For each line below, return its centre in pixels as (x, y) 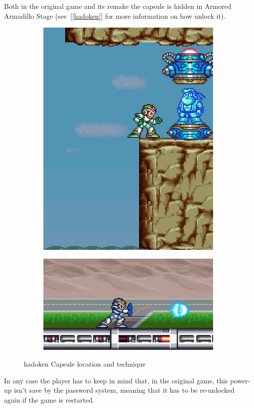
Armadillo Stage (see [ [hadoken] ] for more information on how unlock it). (115, 16)
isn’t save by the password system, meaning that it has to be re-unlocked (124, 390)
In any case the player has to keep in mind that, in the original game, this (116, 380)
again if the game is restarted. (49, 399)
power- (240, 380)
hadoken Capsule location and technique (85, 363)
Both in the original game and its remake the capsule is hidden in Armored (118, 6)
